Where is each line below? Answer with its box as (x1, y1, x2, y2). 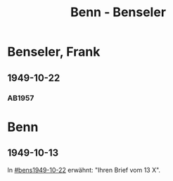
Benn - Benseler (70, 4, 167, 20)
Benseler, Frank (7, 44, 101, 60)
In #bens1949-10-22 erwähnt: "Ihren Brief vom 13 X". (7, 166, 160, 174)
